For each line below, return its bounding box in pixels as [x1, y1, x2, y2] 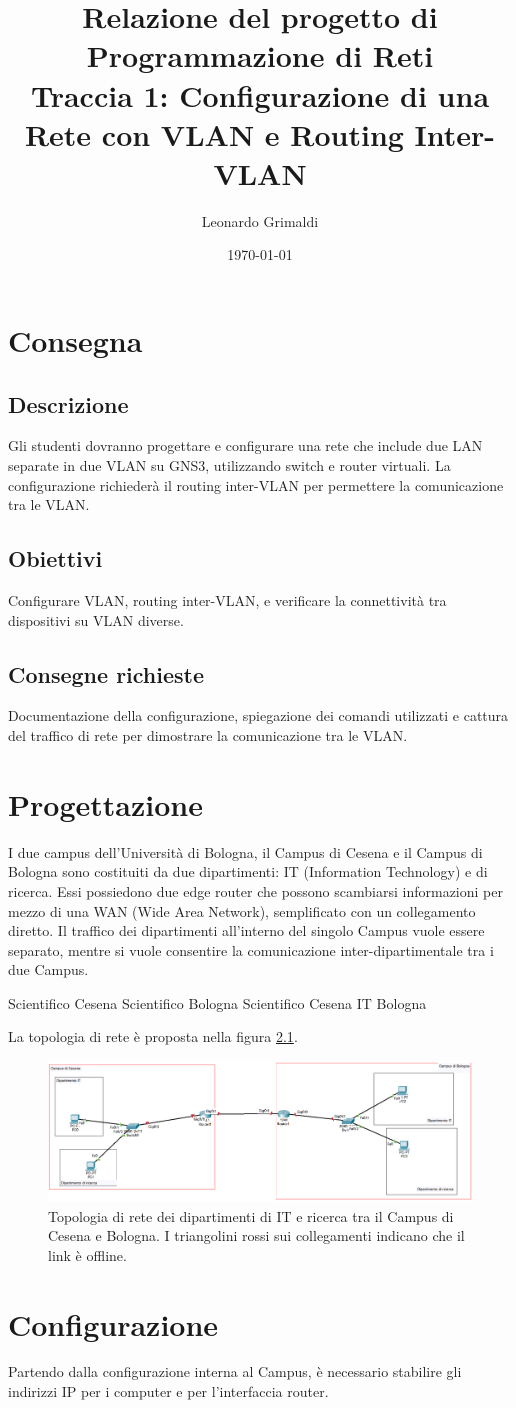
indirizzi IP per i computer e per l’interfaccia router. [8, 1381, 329, 1402]
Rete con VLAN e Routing [24, 113, 404, 154]
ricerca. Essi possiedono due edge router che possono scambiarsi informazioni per [8, 880, 503, 901]
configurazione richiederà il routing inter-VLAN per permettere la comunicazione [8, 474, 504, 495]
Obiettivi [8, 543, 103, 574]
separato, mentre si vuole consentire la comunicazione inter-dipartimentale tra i [8, 939, 494, 960]
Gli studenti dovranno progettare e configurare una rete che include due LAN [8, 435, 483, 456]
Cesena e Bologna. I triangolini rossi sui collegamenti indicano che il [48, 1225, 465, 1246]
